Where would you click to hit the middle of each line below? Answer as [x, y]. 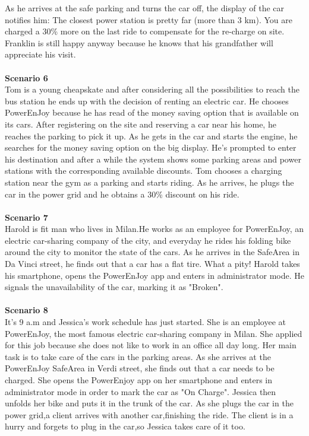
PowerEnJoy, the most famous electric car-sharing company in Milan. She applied [154, 333]
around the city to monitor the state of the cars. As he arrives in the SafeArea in [152, 252]
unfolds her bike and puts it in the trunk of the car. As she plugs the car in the [149, 403]
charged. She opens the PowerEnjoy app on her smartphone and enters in [139, 380]
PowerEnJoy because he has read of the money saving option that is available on [152, 112]
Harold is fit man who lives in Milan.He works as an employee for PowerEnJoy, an [154, 229]
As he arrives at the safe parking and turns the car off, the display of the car [144, 8]
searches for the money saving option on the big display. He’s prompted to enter [151, 147]
